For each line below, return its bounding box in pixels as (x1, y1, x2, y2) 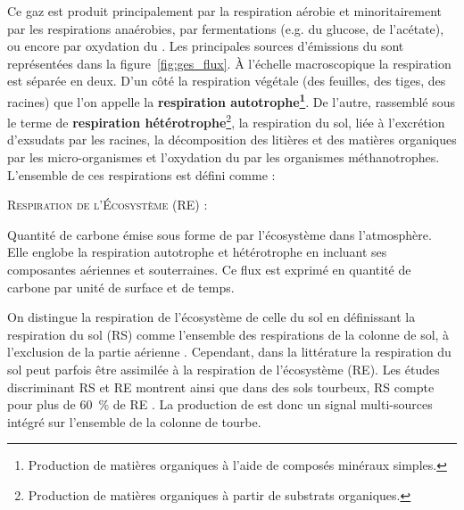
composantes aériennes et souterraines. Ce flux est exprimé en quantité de (7, 260, 411, 279)
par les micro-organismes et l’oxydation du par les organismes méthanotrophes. (7, 148, 440, 167)
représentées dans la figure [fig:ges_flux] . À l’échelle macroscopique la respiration (7, 53, 452, 72)
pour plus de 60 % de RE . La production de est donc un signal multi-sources (7, 395, 433, 414)
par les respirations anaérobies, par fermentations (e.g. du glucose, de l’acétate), (7, 19, 444, 37)
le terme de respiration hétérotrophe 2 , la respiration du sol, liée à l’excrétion (7, 111, 445, 131)
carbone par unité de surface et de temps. (7, 277, 235, 296)
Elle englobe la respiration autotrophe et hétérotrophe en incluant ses (7, 243, 387, 261)
